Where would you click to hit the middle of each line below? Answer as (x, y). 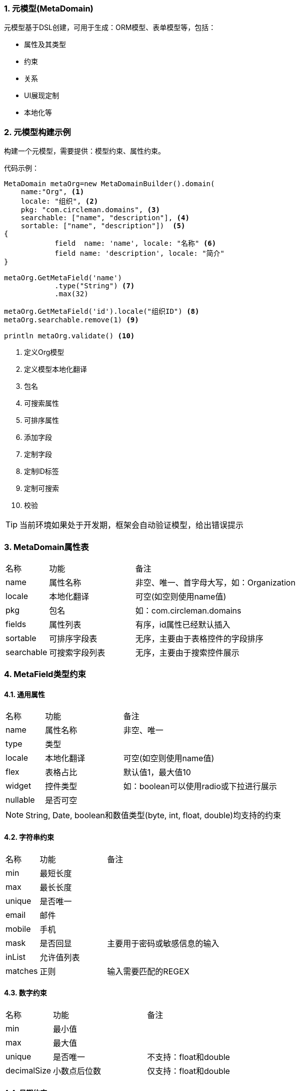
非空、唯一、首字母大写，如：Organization (215, 582)
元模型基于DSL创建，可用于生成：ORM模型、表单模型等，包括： (110, 28)
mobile (18, 929)
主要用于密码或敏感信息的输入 (163, 943)
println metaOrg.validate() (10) (69, 336)
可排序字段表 (73, 638)
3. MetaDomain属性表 (46, 547)
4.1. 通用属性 (25, 694)
